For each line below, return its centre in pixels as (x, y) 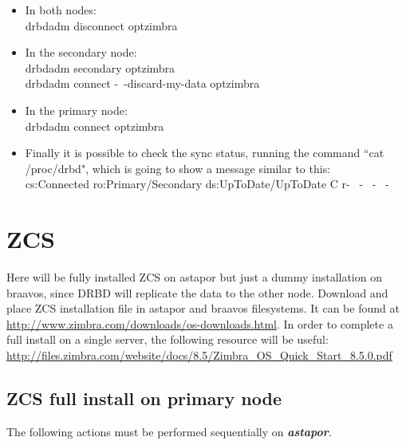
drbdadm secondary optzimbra (100, 67)
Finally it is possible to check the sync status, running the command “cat (205, 153)
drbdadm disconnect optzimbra (101, 25)
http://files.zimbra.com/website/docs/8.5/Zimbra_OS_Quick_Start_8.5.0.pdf (199, 355)
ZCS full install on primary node (144, 398)
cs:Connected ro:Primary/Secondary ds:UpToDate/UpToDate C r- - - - (207, 184)
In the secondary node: (81, 52)
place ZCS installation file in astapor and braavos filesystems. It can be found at (203, 308)
